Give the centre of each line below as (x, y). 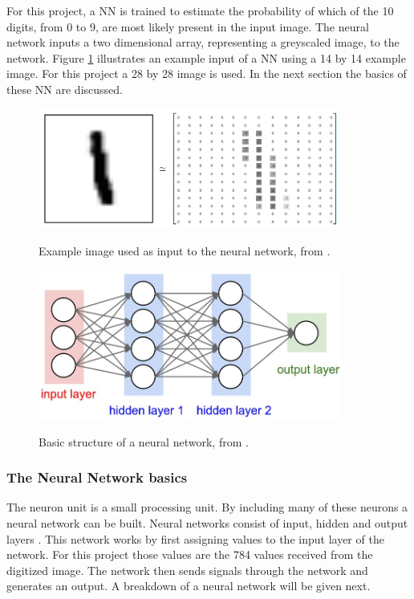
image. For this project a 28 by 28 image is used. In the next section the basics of (207, 73)
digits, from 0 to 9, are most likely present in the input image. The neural (188, 26)
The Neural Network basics (97, 477)
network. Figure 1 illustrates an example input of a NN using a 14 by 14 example (206, 57)
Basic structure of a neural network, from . (144, 441)
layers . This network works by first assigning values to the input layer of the (195, 538)
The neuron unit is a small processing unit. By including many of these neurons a (207, 507)
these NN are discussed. (65, 89)
